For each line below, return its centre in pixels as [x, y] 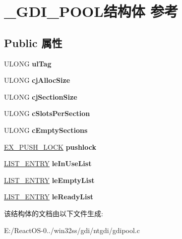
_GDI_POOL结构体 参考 [91, 11]
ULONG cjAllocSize [37, 80]
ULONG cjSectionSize [41, 96]
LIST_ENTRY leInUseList [48, 163]
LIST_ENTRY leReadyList [49, 197]
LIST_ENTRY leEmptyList [49, 180]
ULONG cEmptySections [46, 130]
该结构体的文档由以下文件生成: [54, 213]
